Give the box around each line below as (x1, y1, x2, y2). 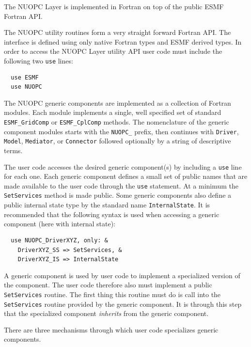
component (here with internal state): (4, 219, 115, 229)
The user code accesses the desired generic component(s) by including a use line (4, 161, 242, 172)
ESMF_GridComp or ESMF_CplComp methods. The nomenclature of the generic (4, 117, 229, 126)
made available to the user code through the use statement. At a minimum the (4, 180, 239, 190)
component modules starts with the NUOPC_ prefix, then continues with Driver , (4, 126, 239, 136)
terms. (4, 145, 23, 155)
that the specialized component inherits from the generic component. (4, 308, 209, 318)
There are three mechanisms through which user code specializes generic (4, 324, 219, 334)
